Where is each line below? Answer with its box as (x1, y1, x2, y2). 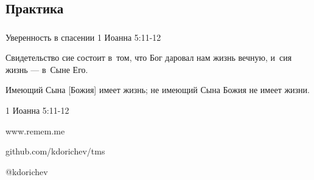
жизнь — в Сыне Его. (5, 63, 88, 75)
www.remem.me (5, 124, 65, 137)
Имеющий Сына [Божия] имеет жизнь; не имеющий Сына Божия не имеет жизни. (5, 83, 310, 96)
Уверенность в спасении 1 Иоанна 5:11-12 (5, 30, 161, 43)
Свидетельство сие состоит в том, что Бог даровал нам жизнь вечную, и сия (5, 51, 292, 64)
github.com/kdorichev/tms (5, 145, 105, 157)
